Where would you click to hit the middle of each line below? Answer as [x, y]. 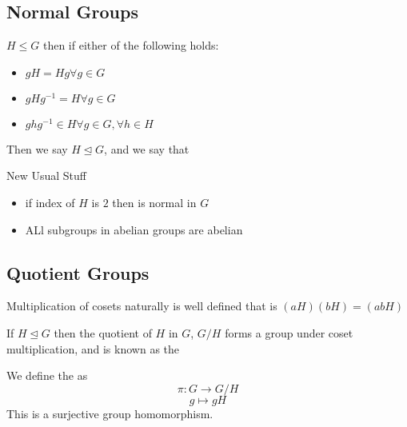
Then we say [37, 148]
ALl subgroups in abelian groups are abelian [134, 229]
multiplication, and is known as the [93, 348]
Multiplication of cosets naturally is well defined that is [142, 306]
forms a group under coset [289, 332]
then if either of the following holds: [131, 45]
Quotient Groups [78, 272]
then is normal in [154, 202]
